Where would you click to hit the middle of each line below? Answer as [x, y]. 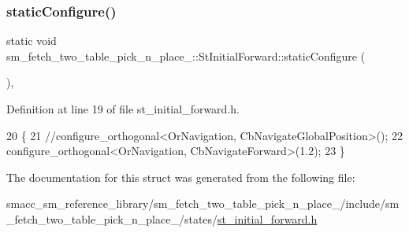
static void [32, 41]
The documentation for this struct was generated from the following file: [181, 177]
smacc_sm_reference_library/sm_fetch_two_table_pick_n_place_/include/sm [203, 203]
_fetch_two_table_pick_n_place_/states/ [112, 218]
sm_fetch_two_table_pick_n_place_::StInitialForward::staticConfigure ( [186, 55]
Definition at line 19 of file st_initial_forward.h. [123, 109]
